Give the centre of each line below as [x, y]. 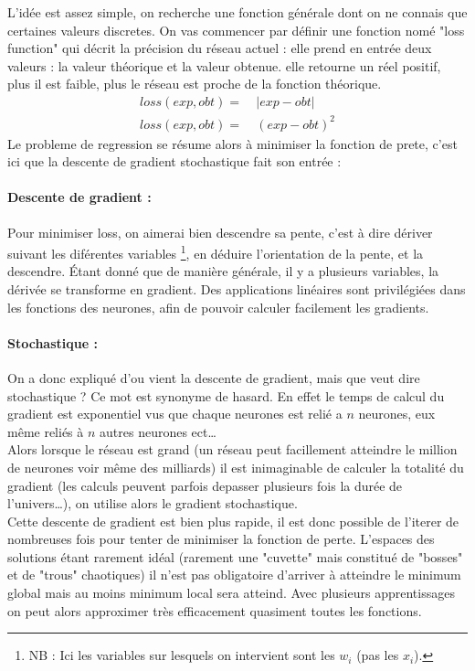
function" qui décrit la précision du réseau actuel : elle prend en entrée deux [220, 48]
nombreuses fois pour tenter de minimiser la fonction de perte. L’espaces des [221, 539]
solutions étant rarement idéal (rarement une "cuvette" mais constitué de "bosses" [235, 556]
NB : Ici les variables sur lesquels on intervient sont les [182, 655]
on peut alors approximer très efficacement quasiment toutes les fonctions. [215, 610]
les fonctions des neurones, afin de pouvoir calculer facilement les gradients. [218, 307]
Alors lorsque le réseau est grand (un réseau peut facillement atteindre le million [232, 449]
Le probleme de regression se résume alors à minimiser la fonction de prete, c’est [232, 143]
